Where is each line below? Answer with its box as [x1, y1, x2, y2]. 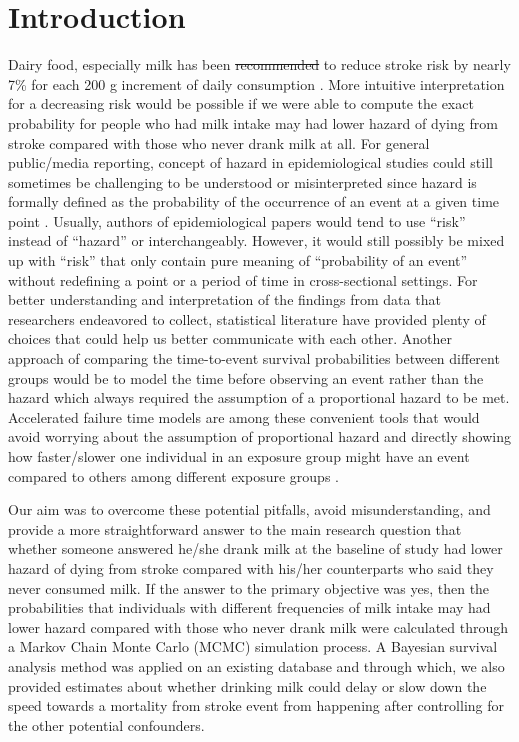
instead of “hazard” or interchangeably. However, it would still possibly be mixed [8, 230, 505, 251]
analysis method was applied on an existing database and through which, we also [8, 655, 505, 676]
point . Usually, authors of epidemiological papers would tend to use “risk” [8, 210, 466, 231]
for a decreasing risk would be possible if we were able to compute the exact [8, 93, 474, 114]
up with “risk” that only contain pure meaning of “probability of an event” [8, 250, 468, 271]
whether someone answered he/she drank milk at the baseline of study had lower [8, 538, 503, 559]
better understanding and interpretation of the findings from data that [8, 289, 441, 310]
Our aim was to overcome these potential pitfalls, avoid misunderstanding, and [8, 499, 491, 520]
